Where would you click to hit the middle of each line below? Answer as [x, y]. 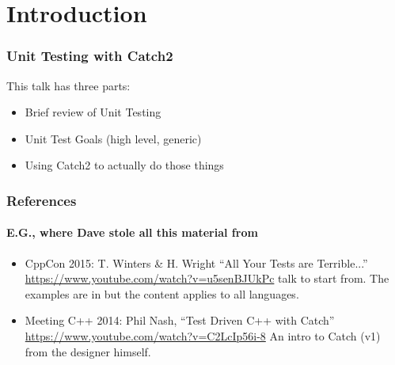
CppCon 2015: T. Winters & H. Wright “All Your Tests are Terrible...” [196, 262]
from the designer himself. [88, 351]
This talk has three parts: [68, 85]
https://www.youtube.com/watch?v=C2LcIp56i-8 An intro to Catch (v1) [203, 335]
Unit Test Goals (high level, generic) [113, 138]
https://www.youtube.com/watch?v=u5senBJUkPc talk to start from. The [207, 278]
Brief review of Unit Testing [93, 112]
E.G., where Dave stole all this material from [132, 232]
